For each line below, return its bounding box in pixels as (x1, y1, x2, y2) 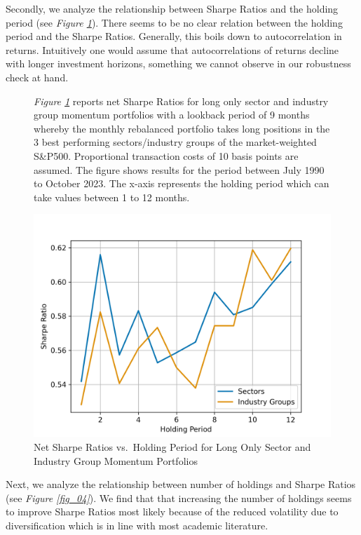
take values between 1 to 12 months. (34, 189, 190, 204)
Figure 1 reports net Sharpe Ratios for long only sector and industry (34, 93, 329, 108)
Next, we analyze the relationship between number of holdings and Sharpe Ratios (6, 477, 356, 492)
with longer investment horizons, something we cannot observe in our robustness (6, 56, 351, 71)
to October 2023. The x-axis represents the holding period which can (34, 176, 329, 191)
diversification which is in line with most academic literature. (6, 517, 268, 532)
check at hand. (6, 69, 69, 84)
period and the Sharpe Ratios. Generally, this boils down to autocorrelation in (6, 29, 342, 43)
